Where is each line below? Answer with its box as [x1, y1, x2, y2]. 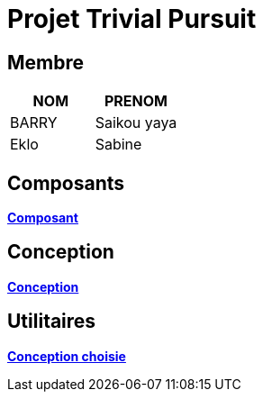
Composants [7, 171, 125, 195]
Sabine [95, 135, 142, 154]
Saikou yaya [95, 113, 177, 132]
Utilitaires [7, 310, 96, 333]
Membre [7, 50, 85, 74]
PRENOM [104, 92, 168, 111]
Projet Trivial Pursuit [7, 4, 257, 34]
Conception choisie [7, 348, 126, 364]
